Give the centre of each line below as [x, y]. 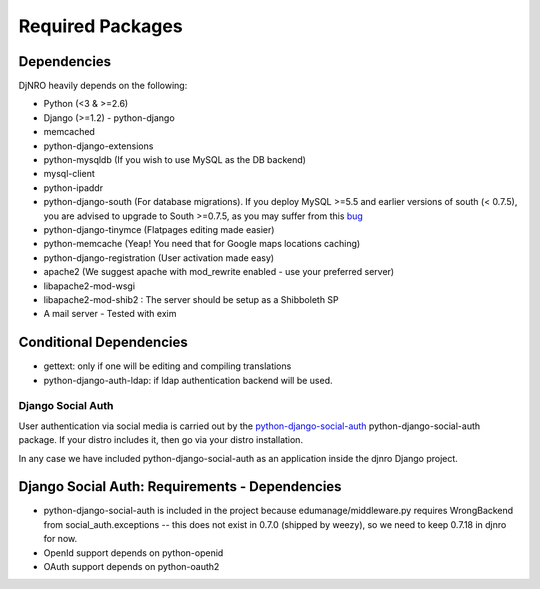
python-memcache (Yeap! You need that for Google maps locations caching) [202, 244]
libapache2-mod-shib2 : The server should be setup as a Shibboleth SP [191, 299]
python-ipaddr [73, 187]
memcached [69, 132]
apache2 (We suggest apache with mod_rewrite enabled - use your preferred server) [219, 272]
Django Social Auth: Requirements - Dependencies [180, 486]
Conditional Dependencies [103, 342]
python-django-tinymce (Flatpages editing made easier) [159, 229]
